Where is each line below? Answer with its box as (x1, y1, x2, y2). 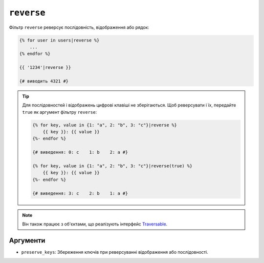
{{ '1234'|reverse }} (19, 65, 71, 70)
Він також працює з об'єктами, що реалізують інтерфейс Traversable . (22, 221, 168, 227)
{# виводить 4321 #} (19, 78, 68, 84)
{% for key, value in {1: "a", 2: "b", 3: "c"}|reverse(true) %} (32, 163, 193, 168)
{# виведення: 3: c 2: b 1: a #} (32, 190, 128, 196)
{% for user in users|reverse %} (19, 37, 100, 43)
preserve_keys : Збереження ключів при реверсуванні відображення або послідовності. (21, 249, 208, 255)
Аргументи (9, 236, 45, 244)
